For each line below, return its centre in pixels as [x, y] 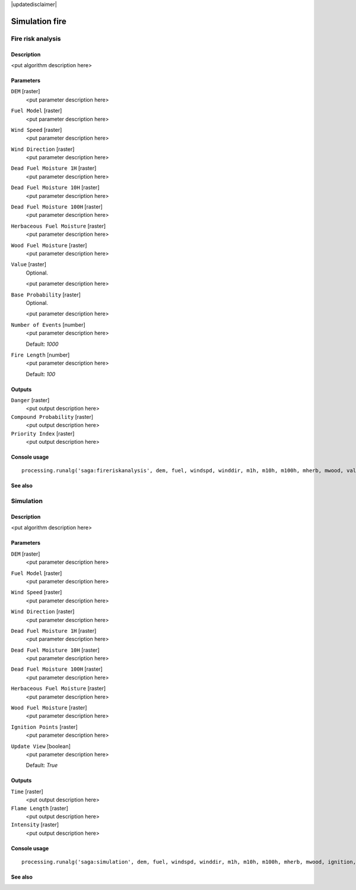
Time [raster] [27, 791]
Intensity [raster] [35, 825]
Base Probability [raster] [46, 295]
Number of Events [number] [48, 324]
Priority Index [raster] [43, 433]
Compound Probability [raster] [52, 416]
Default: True [42, 765]
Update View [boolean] [41, 746]
